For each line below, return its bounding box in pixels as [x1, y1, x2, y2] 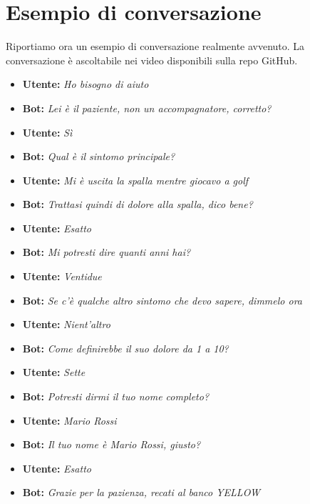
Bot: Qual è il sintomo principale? [22, 149, 175, 164]
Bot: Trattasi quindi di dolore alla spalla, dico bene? [22, 197, 253, 212]
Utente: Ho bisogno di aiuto [22, 76, 149, 92]
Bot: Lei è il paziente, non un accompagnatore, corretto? [22, 100, 272, 115]
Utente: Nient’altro [22, 317, 110, 332]
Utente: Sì [22, 124, 73, 139]
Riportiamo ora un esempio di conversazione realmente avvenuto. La [6, 39, 305, 54]
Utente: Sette [22, 365, 86, 380]
